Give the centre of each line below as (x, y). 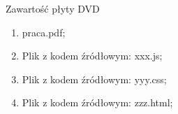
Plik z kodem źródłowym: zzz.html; (97, 102)
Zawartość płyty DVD (53, 8)
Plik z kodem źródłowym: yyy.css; (94, 79)
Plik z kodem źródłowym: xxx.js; (92, 56)
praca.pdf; (44, 32)
